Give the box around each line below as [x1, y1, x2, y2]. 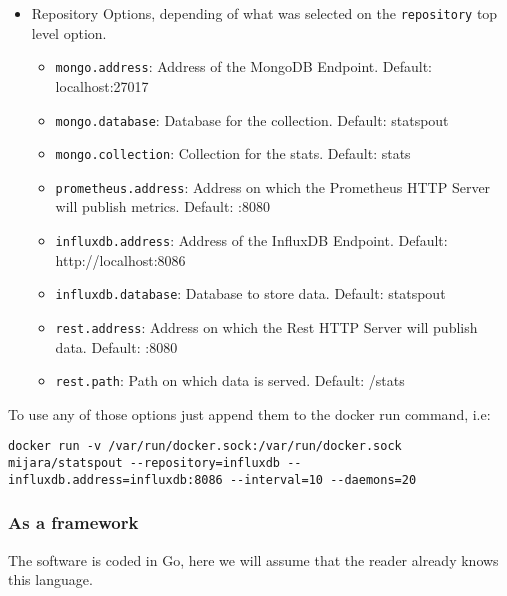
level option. [31, 22, 107, 43]
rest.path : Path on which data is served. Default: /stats [55, 370, 405, 391]
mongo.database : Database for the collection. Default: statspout [55, 109, 449, 130]
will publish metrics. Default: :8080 [55, 196, 270, 217]
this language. [8, 569, 93, 590]
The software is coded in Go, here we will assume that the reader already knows [8, 549, 499, 570]
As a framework [8, 510, 139, 535]
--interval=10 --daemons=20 [229, 472, 417, 487]
